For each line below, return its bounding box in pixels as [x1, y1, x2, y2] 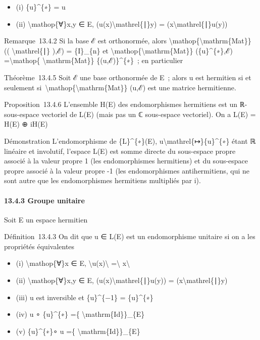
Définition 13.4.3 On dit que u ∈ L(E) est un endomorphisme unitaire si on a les [4, 231, 255, 242]
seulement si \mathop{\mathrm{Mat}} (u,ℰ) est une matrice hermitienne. [4, 82, 236, 92]
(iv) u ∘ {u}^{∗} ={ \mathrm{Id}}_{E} [16, 309, 145, 319]
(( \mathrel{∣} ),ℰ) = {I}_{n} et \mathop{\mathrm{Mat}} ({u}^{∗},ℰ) [4, 45, 233, 55]
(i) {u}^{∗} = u [16, 2, 66, 12]
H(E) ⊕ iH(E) [4, 119, 48, 129]
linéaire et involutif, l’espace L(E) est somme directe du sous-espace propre [4, 145, 236, 156]
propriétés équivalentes [4, 241, 75, 251]
